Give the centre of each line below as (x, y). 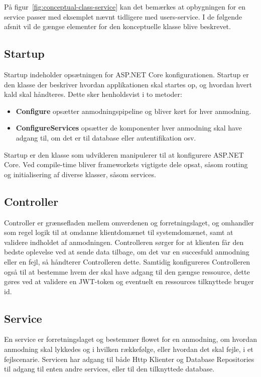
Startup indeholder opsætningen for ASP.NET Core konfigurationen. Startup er (126, 74)
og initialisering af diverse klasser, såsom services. (80, 174)
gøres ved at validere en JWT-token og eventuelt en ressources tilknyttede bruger (129, 281)
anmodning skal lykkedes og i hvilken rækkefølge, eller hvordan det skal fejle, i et (129, 349)
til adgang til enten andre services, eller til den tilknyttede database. (109, 369)
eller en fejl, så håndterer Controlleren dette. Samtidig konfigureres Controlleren (127, 261)
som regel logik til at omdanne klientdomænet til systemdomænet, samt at (119, 232)
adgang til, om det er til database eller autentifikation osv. (106, 137)
